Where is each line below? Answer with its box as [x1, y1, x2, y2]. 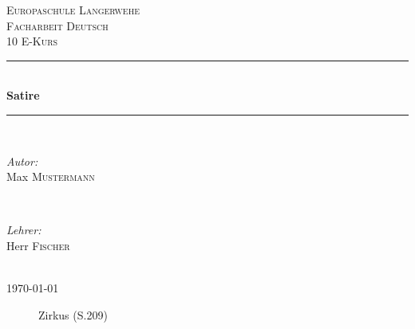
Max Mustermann [6, 168, 95, 185]
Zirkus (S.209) [38, 306, 108, 323]
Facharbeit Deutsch [6, 17, 109, 33]
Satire [6, 87, 40, 104]
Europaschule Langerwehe [6, 2, 140, 18]
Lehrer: [6, 221, 41, 238]
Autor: [6, 152, 38, 169]
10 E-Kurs [6, 33, 58, 49]
